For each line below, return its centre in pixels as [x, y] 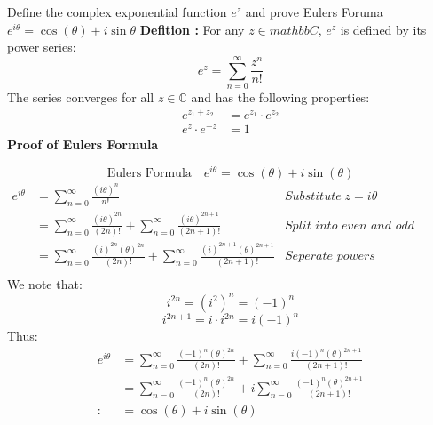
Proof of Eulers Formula [83, 144]
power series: [42, 47]
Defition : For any [192, 29]
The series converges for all [81, 96]
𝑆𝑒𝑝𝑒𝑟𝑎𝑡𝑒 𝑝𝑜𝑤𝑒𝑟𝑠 [330, 257]
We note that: [45, 283]
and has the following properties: [280, 96]
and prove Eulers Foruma [314, 12]
